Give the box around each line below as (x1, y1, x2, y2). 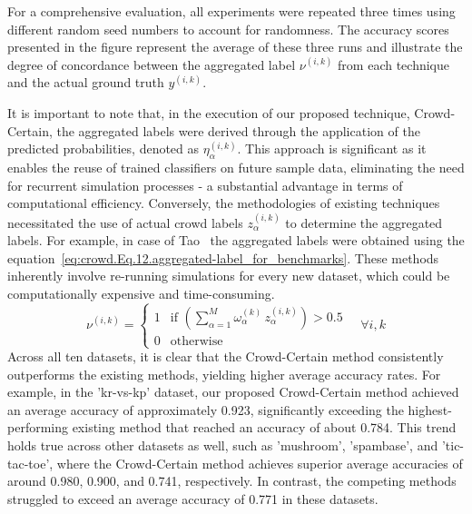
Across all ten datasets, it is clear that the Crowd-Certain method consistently (7, 347, 444, 366)
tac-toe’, (7, 453, 54, 472)
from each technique (338, 54, 450, 74)
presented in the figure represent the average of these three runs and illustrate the (7, 37, 463, 56)
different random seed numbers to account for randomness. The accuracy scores (7, 19, 449, 38)
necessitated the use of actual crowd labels (7, 213, 243, 232)
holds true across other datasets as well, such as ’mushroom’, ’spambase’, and (7, 436, 438, 455)
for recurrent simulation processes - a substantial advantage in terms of (7, 175, 403, 194)
